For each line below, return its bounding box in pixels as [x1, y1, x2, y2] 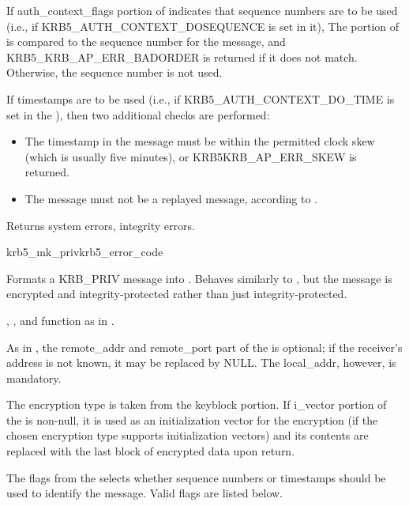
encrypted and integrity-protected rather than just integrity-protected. [6, 285, 347, 302]
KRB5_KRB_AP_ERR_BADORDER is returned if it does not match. [6, 48, 358, 65]
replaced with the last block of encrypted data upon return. [6, 443, 295, 459]
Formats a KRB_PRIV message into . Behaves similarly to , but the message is [6, 270, 392, 286]
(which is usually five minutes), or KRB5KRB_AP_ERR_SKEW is [24, 148, 357, 164]
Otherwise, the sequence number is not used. [6, 64, 223, 81]
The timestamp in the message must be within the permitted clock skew [24, 133, 375, 149]
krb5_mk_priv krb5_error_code [6, 244, 163, 260]
